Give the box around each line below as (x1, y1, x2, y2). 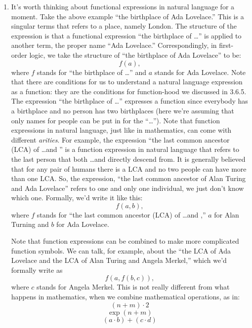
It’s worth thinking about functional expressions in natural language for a (11, 1, 235, 11)
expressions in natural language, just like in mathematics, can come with (11, 125, 232, 135)
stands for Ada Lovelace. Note (154, 67, 246, 77)
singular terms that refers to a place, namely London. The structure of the (11, 21, 237, 31)
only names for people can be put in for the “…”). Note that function (11, 115, 220, 125)
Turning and (11, 219, 49, 229)
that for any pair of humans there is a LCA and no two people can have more (11, 163, 247, 174)
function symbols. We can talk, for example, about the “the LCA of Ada (11, 245, 231, 255)
